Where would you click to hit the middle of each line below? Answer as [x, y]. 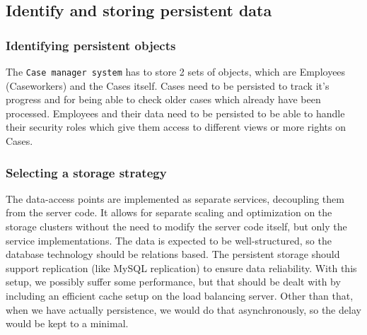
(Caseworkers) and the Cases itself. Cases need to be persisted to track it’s [168, 85]
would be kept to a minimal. [67, 323]
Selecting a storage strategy [86, 172]
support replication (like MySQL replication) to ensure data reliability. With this [181, 268]
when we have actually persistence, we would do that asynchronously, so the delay [183, 309]
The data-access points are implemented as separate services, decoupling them [175, 198]
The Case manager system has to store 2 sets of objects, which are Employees [176, 71]
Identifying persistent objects [91, 45]
